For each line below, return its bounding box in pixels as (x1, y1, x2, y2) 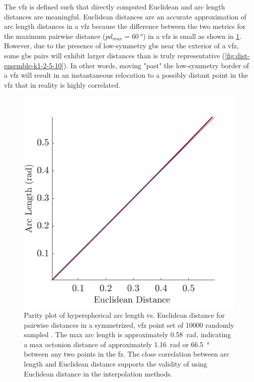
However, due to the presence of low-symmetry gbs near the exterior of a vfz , (4, 40, 239, 51)
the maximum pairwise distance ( (4, 30, 105, 41)
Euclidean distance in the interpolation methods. (24, 368, 172, 379)
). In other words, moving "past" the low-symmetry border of (63, 60, 249, 70)
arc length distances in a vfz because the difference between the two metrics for (4, 21, 246, 31)
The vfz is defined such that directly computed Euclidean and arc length (4, 1, 225, 11)
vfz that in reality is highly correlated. (4, 79, 120, 90)
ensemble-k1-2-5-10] (4, 60, 64, 70)
